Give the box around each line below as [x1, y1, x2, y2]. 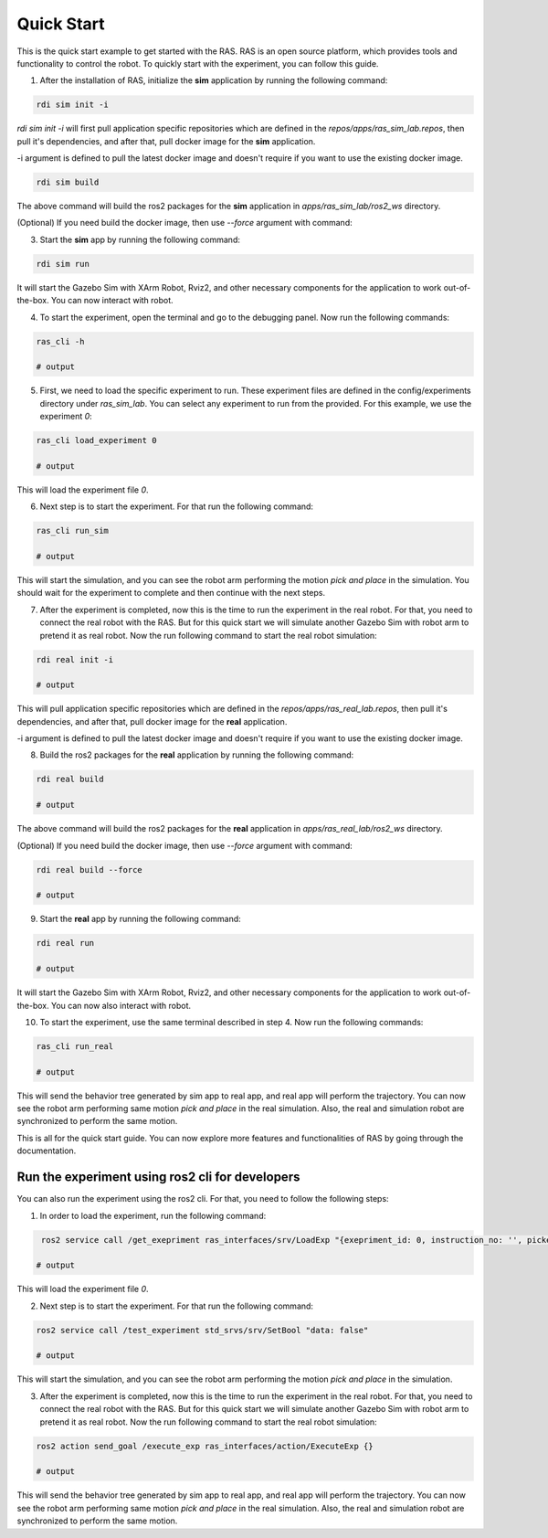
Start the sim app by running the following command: [39, 234, 241, 245]
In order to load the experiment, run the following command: [39, 1210, 267, 1221]
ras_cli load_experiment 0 [36, 435, 157, 446]
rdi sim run [36, 259, 90, 269]
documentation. [16, 1145, 77, 1156]
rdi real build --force [36, 864, 143, 875]
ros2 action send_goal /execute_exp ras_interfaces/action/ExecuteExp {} [36, 1440, 374, 1451]
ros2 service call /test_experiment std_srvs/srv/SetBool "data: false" [36, 1325, 369, 1335]
